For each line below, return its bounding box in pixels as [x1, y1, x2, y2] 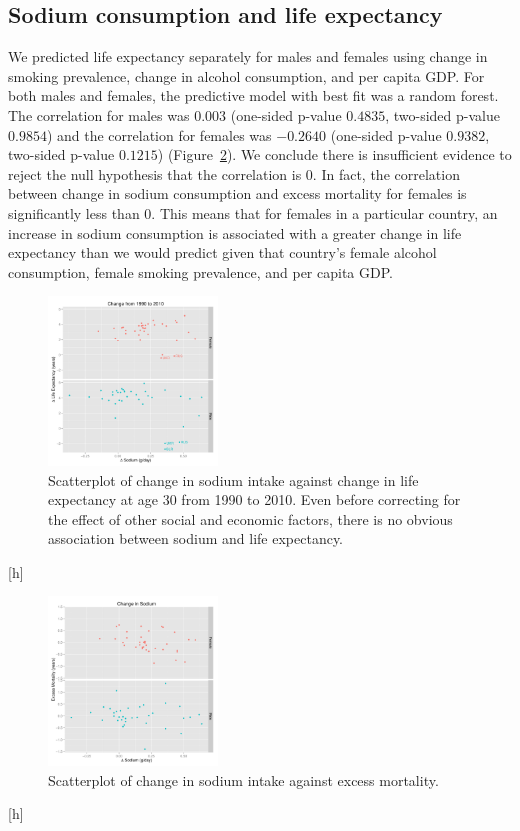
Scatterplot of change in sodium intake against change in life [48, 469, 419, 490]
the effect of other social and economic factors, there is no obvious [48, 508, 453, 529]
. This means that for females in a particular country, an [151, 202, 498, 223]
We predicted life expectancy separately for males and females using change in [8, 46, 488, 67]
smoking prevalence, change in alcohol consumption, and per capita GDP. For [8, 65, 485, 86]
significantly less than [8, 202, 140, 223]
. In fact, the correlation [312, 163, 460, 184]
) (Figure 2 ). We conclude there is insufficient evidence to [157, 144, 512, 165]
